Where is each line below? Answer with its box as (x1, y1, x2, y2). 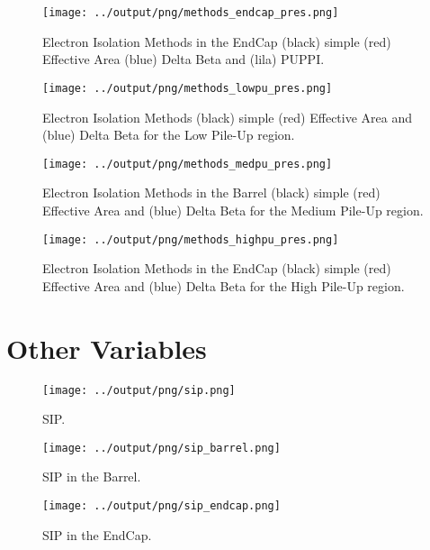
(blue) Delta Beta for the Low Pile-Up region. (42, 125, 295, 144)
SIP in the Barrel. (42, 467, 141, 486)
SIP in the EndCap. (42, 525, 152, 544)
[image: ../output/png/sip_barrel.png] (42, 441, 281, 454)
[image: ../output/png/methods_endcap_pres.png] (42, 6, 339, 19)
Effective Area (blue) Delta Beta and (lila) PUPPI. (42, 50, 325, 69)
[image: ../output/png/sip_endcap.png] (42, 500, 281, 512)
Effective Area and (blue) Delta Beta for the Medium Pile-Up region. (42, 200, 424, 219)
